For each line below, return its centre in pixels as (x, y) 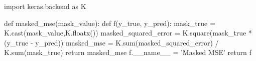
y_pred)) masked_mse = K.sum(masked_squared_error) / (127, 42)
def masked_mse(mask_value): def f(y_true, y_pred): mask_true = (110, 23)
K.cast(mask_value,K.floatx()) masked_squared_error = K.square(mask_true (125, 33)
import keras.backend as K (45, 6)
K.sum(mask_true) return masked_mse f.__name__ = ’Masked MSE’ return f (128, 52)
